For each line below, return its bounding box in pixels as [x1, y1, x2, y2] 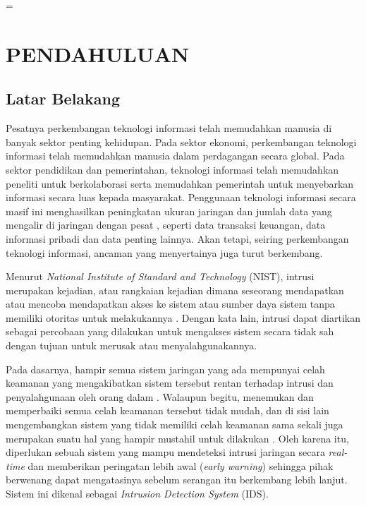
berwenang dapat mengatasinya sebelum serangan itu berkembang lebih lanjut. [6, 472, 348, 487]
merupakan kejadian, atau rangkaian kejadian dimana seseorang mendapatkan [6, 282, 344, 297]
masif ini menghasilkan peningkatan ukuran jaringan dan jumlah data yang [6, 203, 332, 218]
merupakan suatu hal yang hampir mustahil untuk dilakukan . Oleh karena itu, [6, 430, 349, 445]
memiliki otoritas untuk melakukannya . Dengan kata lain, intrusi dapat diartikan [6, 310, 360, 325]
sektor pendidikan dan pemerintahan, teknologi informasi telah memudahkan [6, 162, 339, 176]
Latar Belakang [6, 88, 121, 109]
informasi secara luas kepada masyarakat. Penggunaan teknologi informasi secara [6, 190, 356, 205]
